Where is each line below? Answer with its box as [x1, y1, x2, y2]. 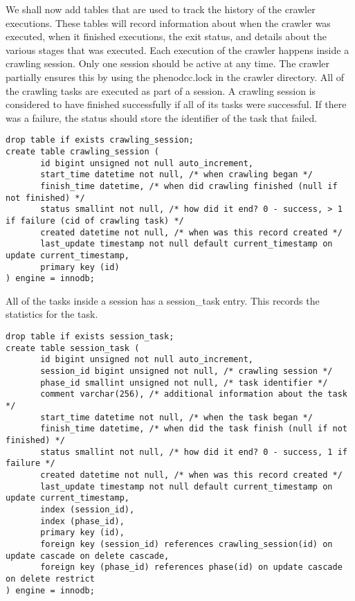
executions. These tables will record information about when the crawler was [6, 15, 331, 30]
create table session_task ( [6, 343, 140, 353]
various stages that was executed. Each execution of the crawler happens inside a [6, 42, 349, 57]
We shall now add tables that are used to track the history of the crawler [6, 2, 316, 16]
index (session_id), [40, 504, 135, 514]
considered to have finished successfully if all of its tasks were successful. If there [6, 97, 347, 111]
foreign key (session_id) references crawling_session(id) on [40, 539, 333, 549]
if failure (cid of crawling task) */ [6, 215, 184, 226]
